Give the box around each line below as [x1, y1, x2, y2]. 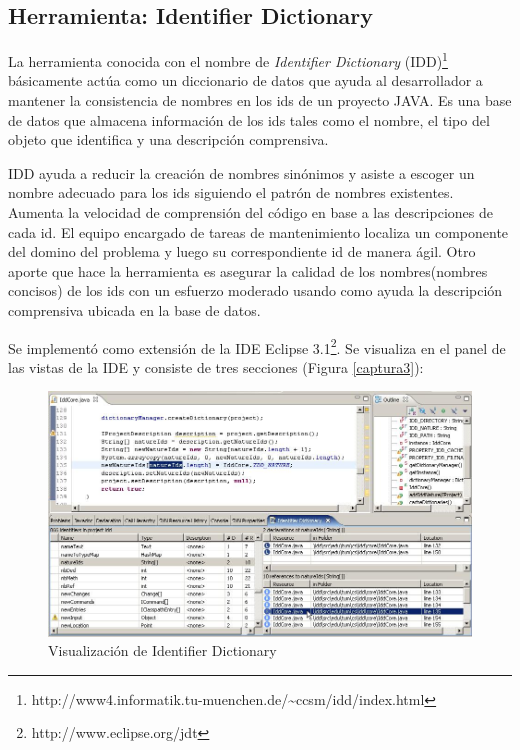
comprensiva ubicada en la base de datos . [8, 299, 261, 320]
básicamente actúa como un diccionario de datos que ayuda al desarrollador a [8, 70, 483, 91]
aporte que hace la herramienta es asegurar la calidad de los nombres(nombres [8, 260, 488, 281]
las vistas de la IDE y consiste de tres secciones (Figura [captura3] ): [8, 356, 424, 377]
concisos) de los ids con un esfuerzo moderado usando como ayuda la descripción [8, 280, 503, 301]
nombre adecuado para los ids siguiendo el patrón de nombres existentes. [8, 182, 454, 203]
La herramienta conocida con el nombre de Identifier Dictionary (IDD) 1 [8, 48, 448, 71]
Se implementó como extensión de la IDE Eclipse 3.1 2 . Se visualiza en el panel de [8, 334, 506, 358]
